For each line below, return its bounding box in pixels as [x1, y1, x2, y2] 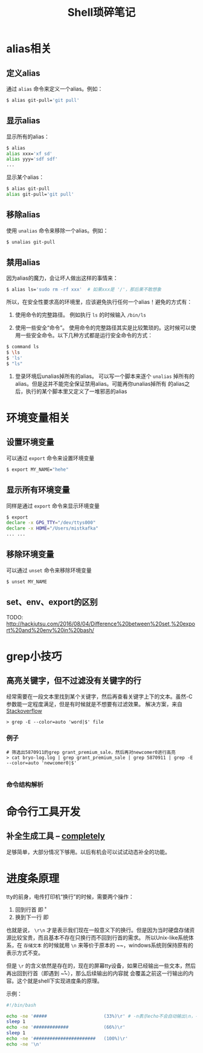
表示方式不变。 [6, 949, 43, 956]
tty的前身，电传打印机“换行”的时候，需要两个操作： [6, 893, 134, 900]
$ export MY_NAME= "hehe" [6, 466, 69, 473]
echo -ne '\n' [6, 1041, 42, 1047]
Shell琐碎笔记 [67, 5, 136, 19]
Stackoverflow [6, 707, 42, 715]
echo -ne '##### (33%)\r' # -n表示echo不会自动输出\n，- [6, 1013, 198, 1019]
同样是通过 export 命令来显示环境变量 [6, 502, 100, 510]
